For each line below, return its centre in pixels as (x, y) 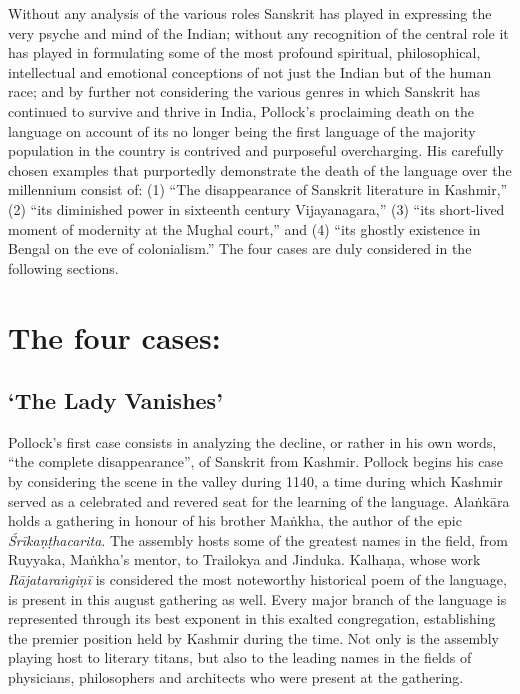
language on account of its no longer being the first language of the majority (242, 130)
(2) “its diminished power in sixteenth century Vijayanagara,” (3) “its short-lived (256, 208)
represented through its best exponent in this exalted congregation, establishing (252, 618)
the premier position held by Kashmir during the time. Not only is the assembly (253, 637)
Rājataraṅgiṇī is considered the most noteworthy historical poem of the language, (257, 579)
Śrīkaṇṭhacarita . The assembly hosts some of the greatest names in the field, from (258, 539)
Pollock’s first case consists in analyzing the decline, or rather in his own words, (252, 441)
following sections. (63, 267)
